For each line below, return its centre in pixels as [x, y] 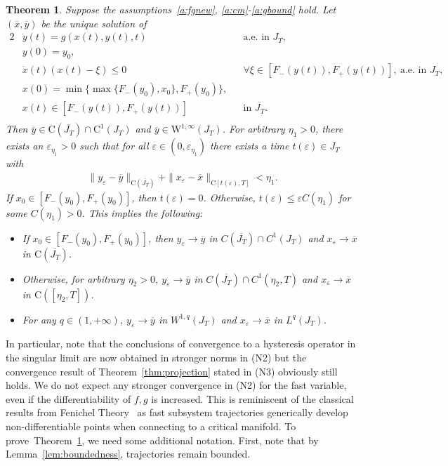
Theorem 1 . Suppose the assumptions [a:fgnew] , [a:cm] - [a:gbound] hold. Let [171, 9]
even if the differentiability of [68, 398]
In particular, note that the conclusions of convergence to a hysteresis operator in [181, 344]
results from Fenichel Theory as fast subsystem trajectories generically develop [177, 412]
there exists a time [250, 146]
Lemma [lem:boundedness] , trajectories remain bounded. [128, 454]
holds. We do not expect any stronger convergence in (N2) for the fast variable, [176, 385]
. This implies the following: [142, 212]
